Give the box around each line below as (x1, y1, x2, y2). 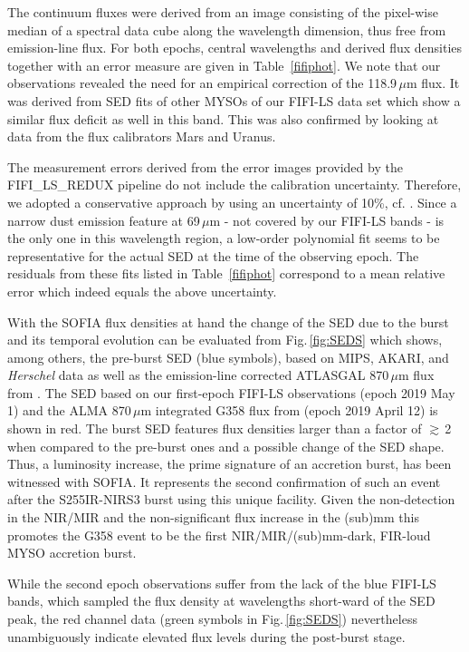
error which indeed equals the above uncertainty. (7, 281, 277, 300)
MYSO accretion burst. (7, 543, 137, 562)
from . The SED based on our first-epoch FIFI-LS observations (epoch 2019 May (7, 383, 455, 402)
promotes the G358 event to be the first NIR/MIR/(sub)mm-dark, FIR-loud (7, 525, 431, 544)
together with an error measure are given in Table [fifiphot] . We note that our (7, 55, 441, 74)
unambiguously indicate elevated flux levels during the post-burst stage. (7, 627, 406, 646)
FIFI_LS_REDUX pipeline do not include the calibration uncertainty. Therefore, (7, 175, 462, 194)
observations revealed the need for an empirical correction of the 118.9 (7, 73, 397, 92)
